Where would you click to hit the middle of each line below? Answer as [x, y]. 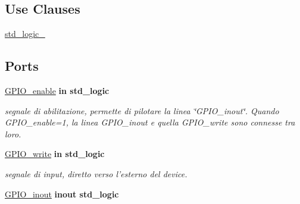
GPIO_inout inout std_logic [62, 194]
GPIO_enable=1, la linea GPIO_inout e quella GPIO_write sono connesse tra [150, 122]
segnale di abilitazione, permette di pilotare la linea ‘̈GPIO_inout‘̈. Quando [142, 110]
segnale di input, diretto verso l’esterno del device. [96, 173]
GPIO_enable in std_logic [57, 90]
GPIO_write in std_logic [55, 154]
